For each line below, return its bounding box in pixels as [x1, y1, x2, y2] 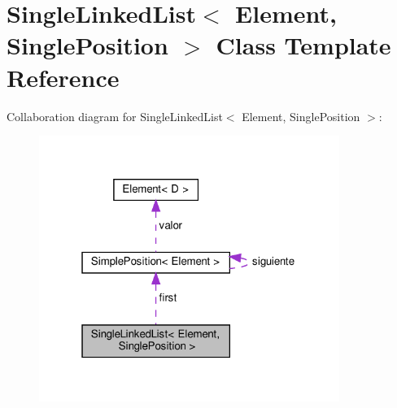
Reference [7, 60, 120, 93]
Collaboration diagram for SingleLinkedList [7, 107, 223, 124]
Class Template [216, 28, 391, 62]
